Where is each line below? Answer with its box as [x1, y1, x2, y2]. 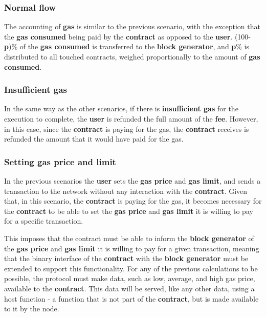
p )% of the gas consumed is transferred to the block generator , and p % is [4, 41, 250, 52]
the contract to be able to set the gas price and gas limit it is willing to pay [4, 205, 253, 216]
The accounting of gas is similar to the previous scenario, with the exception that [4, 21, 260, 32]
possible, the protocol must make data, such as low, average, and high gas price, [4, 273, 255, 284]
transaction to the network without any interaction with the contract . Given [4, 185, 248, 196]
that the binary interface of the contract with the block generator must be [4, 253, 249, 264]
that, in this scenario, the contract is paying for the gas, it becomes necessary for [4, 195, 262, 206]
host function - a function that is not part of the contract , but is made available [4, 293, 259, 304]
